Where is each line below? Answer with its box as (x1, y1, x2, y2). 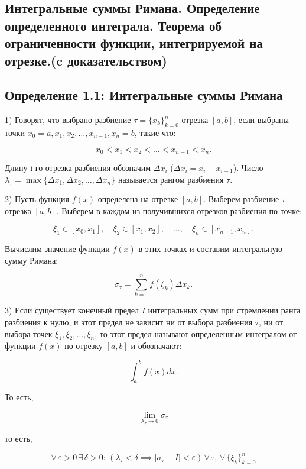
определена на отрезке (97, 193, 178, 205)
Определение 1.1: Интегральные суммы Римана (5, 86, 283, 104)
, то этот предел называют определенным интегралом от (95, 327, 297, 339)
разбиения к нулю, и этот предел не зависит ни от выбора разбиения (5, 316, 253, 328)
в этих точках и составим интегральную (138, 242, 282, 255)
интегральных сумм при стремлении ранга (148, 304, 301, 316)
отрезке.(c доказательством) (5, 51, 167, 69)
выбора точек (5, 327, 53, 339)
